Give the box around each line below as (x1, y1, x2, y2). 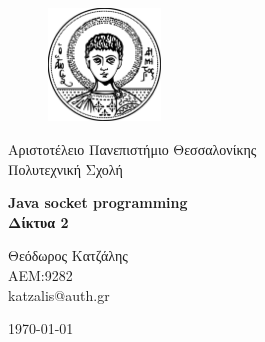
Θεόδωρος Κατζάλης (8, 245, 128, 266)
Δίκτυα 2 (8, 211, 69, 232)
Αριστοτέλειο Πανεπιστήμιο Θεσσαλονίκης (8, 138, 257, 159)
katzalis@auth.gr (8, 284, 110, 305)
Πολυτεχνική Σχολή (8, 158, 123, 179)
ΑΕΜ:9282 (8, 264, 73, 285)
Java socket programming (8, 192, 188, 213)
